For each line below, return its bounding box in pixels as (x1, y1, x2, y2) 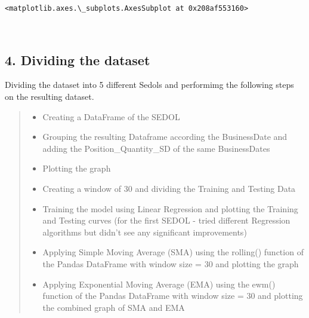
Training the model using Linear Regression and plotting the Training (42, 202, 298, 215)
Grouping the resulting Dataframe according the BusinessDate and (42, 130, 288, 143)
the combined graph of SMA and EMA (42, 301, 185, 313)
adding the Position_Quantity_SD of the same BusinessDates (42, 142, 270, 154)
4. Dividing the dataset (5, 50, 150, 69)
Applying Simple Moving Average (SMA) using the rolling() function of (42, 246, 304, 258)
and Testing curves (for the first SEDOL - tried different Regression (42, 214, 291, 227)
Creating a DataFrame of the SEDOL (42, 110, 180, 123)
